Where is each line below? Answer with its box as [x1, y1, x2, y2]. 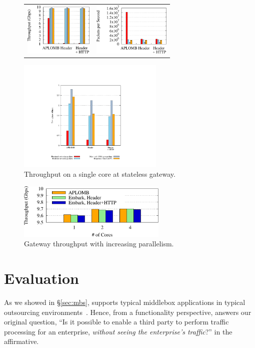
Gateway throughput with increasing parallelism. [24, 238, 174, 249]
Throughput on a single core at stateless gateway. [24, 169, 175, 179]
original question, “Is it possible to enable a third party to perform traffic [4, 316, 229, 327]
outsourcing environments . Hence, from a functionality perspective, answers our [4, 306, 251, 317]
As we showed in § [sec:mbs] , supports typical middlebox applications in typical [4, 297, 245, 307]
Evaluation [4, 268, 79, 288]
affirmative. [4, 336, 39, 346]
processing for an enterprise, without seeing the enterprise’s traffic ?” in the [4, 326, 232, 336]
